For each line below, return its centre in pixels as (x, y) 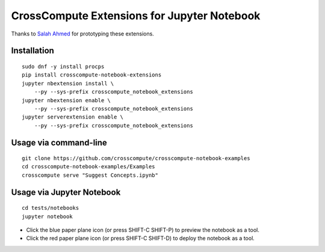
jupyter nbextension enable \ (67, 100)
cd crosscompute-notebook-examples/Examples (89, 167)
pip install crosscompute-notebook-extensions (92, 75)
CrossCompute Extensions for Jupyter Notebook (136, 16)
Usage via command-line (59, 142)
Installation (32, 51)
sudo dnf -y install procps (63, 66)
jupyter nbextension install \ (68, 83)
